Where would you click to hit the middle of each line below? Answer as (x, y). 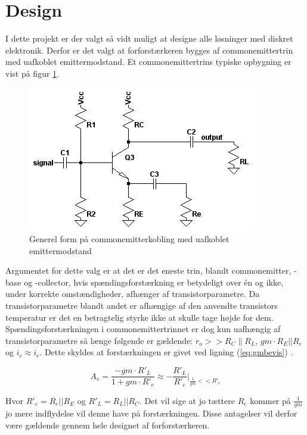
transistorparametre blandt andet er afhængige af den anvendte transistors (142, 306)
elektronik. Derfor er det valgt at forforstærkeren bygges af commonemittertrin (149, 50)
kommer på (270, 400)
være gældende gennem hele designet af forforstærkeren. (108, 425)
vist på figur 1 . (32, 73)
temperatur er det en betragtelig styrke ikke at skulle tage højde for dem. (139, 317)
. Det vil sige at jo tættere (187, 400)
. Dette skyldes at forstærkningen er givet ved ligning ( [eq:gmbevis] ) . (166, 352)
